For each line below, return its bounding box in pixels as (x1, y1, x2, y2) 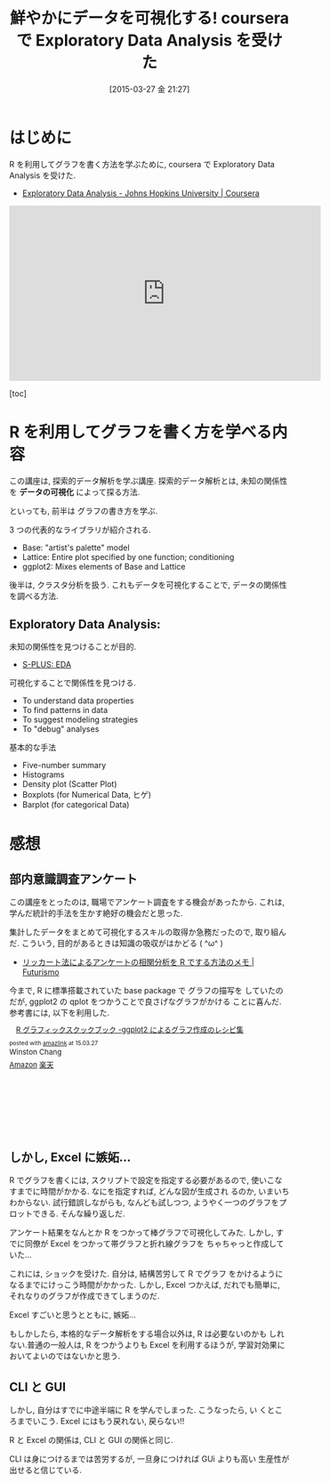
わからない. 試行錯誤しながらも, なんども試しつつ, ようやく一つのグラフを (9, 1197, 279, 1208)
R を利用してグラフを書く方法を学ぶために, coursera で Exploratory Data (9, 158, 276, 169)
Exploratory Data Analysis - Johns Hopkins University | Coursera (21, 188, 260, 199)
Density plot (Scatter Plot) (21, 779, 117, 790)
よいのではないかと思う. (32, 1350, 121, 1362)
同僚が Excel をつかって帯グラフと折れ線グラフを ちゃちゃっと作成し (24, 1238, 277, 1249)
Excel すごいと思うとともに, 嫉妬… (9, 1309, 136, 1320)
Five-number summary (21, 760, 107, 771)
